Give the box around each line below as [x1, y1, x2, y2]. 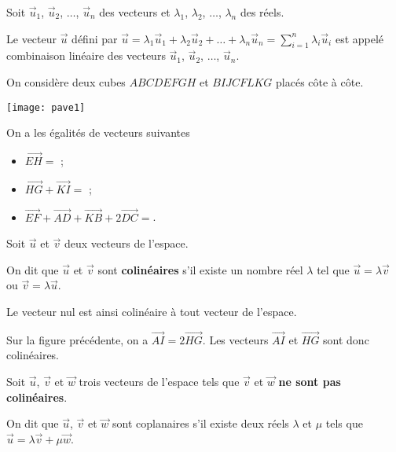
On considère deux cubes [6, 73, 126, 90]
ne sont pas [278, 373, 341, 390]
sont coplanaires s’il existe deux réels [112, 415, 289, 432]
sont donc [323, 331, 369, 347]
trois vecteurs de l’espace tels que [79, 373, 240, 390]
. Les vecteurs [202, 331, 269, 347]
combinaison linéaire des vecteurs [6, 47, 166, 64]
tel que [317, 261, 350, 277]
